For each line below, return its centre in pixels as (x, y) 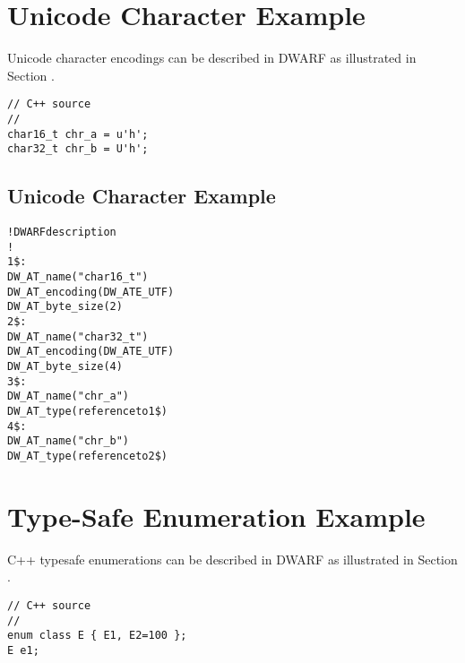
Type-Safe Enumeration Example (216, 516)
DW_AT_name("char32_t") (78, 336)
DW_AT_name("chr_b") (69, 441)
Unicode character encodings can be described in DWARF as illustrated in (212, 58)
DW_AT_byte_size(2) (65, 307)
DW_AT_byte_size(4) (65, 367)
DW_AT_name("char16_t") (78, 277)
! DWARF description (62, 232)
